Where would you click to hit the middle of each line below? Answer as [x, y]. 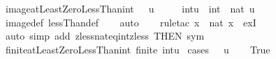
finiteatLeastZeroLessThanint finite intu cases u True [138, 49]
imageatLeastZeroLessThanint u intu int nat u [130, 8]
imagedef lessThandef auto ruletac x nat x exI [131, 22]
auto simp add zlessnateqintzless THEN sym [105, 36]
